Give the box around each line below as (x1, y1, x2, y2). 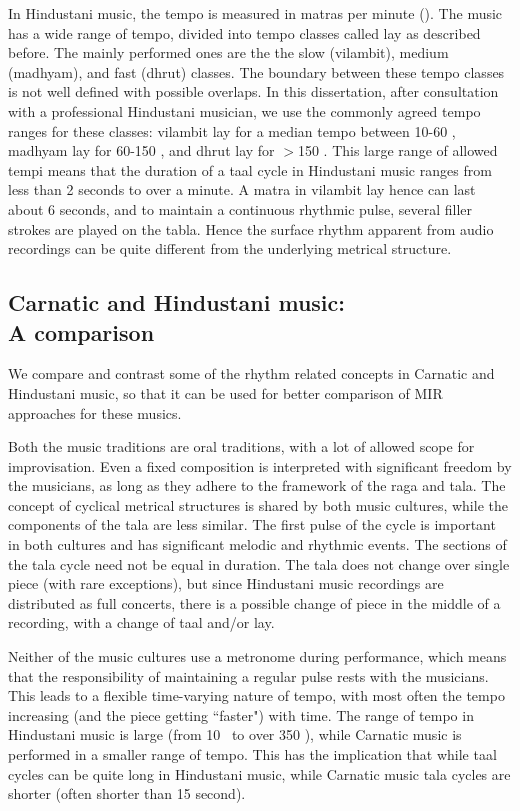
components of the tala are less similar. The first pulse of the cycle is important (8, 514, 496, 535)
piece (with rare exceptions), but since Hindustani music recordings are (8, 573, 444, 594)
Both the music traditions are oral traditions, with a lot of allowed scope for (8, 436, 475, 457)
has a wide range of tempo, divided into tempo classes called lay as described (8, 22, 481, 43)
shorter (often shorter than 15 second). (8, 783, 246, 804)
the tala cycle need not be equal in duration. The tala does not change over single (8, 553, 510, 574)
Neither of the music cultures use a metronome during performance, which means (8, 646, 507, 667)
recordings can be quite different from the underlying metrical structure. (8, 238, 452, 259)
